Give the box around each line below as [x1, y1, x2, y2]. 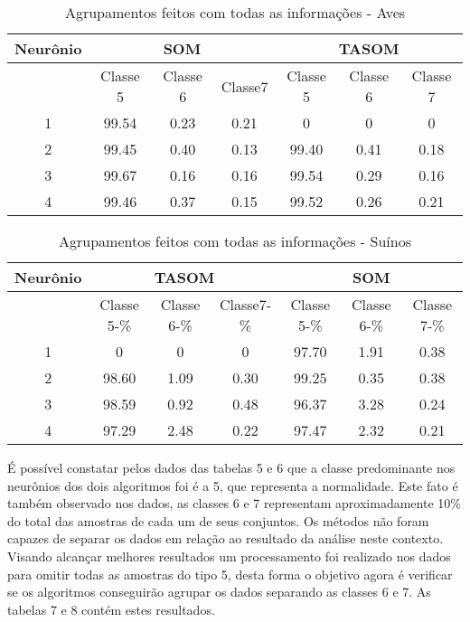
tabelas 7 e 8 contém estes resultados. [7, 599, 215, 618]
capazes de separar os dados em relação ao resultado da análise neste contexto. [7, 529, 444, 548]
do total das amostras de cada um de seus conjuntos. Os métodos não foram [7, 511, 429, 530]
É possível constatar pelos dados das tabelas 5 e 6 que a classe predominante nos [7, 458, 456, 476]
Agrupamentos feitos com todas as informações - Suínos [59, 231, 411, 251]
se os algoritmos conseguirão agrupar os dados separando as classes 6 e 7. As [7, 582, 431, 601]
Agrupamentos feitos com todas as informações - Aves [64, 2, 406, 23]
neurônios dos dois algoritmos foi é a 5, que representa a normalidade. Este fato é [7, 476, 458, 495]
